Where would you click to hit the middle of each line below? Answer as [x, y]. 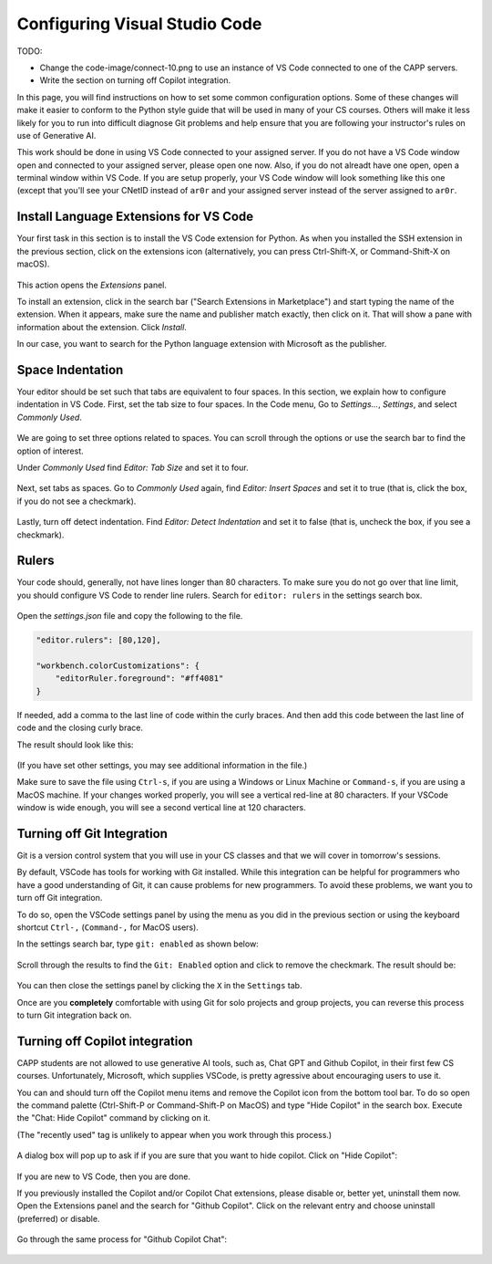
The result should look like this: [75, 745]
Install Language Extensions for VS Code [135, 217]
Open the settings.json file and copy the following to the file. [130, 616]
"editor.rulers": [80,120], [98, 640]
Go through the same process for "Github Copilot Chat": [122, 1239]
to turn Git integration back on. [74, 1015]
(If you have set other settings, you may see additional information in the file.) [162, 765]
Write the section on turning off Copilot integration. [135, 80]
